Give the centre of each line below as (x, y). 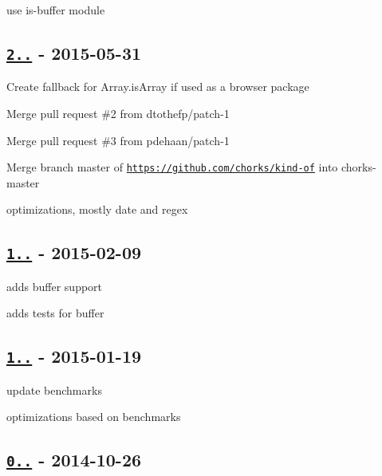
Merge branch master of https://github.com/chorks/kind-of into (172, 167)
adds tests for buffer (55, 313)
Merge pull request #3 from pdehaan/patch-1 (118, 140)
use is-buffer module (56, 10)
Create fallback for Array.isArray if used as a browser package (158, 87)
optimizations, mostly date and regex (97, 209)
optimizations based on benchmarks (94, 417)
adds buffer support (55, 286)
